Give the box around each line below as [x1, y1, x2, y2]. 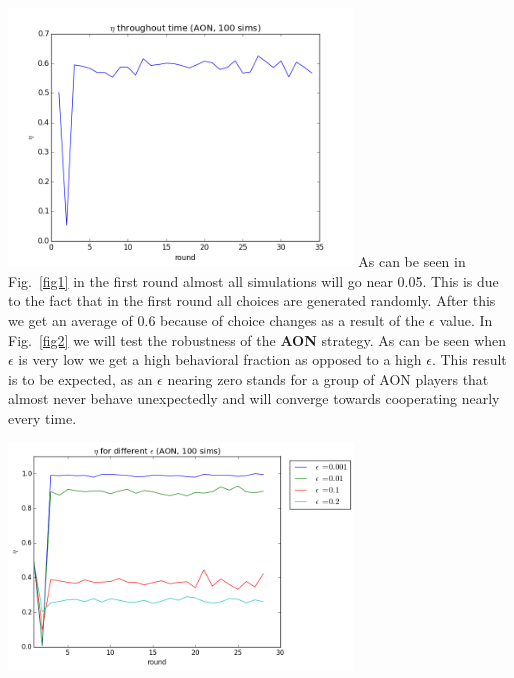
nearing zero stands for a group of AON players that [167, 368, 489, 389]
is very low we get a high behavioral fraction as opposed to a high [18, 349, 422, 370]
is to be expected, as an [8, 368, 153, 389]
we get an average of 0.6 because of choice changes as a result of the [8, 309, 425, 330]
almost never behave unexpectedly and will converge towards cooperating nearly [8, 388, 500, 409]
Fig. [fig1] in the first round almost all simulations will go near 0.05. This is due [8, 270, 499, 291]
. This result [431, 349, 507, 370]
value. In [439, 309, 493, 330]
